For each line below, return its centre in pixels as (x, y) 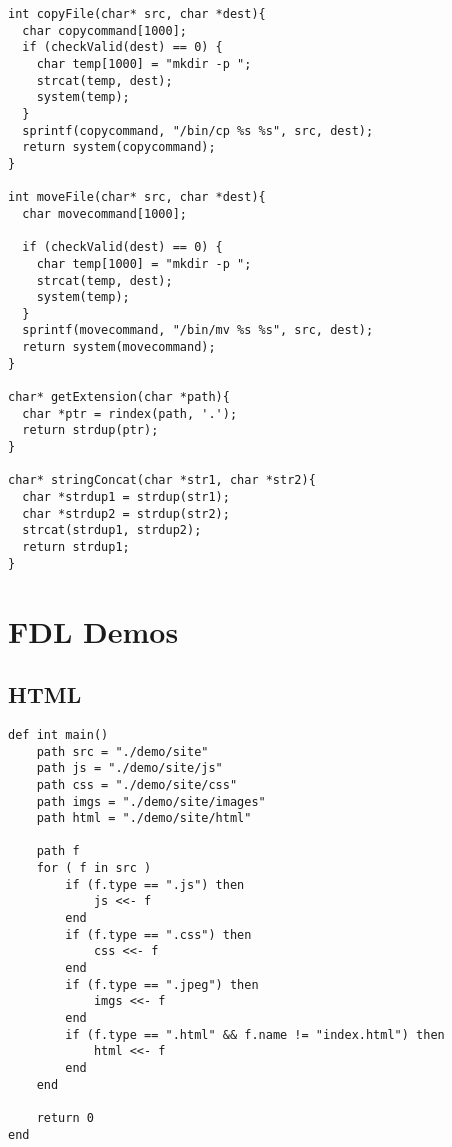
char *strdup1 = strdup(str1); (126, 497)
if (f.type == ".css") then (158, 934)
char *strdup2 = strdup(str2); (126, 513)
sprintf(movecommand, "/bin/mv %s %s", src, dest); (198, 330)
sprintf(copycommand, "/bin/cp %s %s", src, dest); (198, 130)
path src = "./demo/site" (122, 751)
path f (58, 851)
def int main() (58, 734)
